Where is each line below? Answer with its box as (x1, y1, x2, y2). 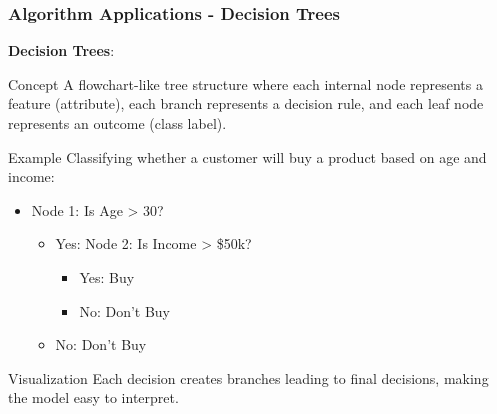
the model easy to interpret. (8, 387, 179, 408)
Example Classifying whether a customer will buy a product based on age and (8, 146, 487, 167)
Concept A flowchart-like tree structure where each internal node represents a (8, 73, 483, 94)
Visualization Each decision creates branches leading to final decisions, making (8, 367, 489, 388)
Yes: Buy (79, 266, 135, 287)
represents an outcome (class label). (8, 113, 227, 133)
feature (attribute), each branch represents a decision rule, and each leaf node (8, 93, 484, 114)
